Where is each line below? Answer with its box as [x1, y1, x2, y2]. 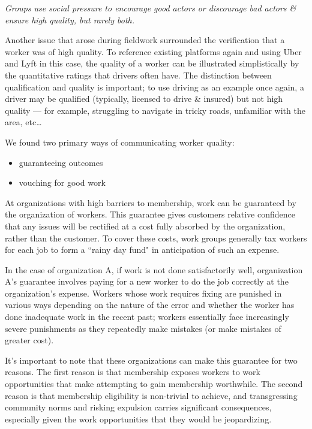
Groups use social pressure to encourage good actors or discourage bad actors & [5, 2, 296, 14]
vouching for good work [19, 176, 106, 189]
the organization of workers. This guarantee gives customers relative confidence [5, 208, 295, 220]
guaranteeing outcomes [19, 156, 103, 168]
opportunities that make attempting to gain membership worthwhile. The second [5, 377, 303, 390]
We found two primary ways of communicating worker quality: [5, 135, 235, 148]
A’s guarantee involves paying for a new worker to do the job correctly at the [5, 275, 289, 288]
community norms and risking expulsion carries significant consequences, [5, 401, 272, 413]
